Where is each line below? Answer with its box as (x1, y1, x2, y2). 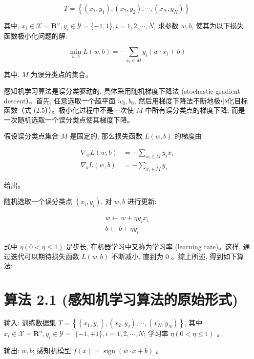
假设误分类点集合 (4, 131, 59, 141)
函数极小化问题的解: (4, 30, 67, 40)
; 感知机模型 (32, 345, 71, 355)
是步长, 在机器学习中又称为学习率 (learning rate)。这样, (66, 241, 241, 252)
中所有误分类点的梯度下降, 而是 (145, 105, 245, 115)
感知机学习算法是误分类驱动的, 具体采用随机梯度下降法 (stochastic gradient (4, 85, 240, 96)
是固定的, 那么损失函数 (69, 131, 143, 141)
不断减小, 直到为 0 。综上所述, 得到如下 (111, 251, 237, 261)
